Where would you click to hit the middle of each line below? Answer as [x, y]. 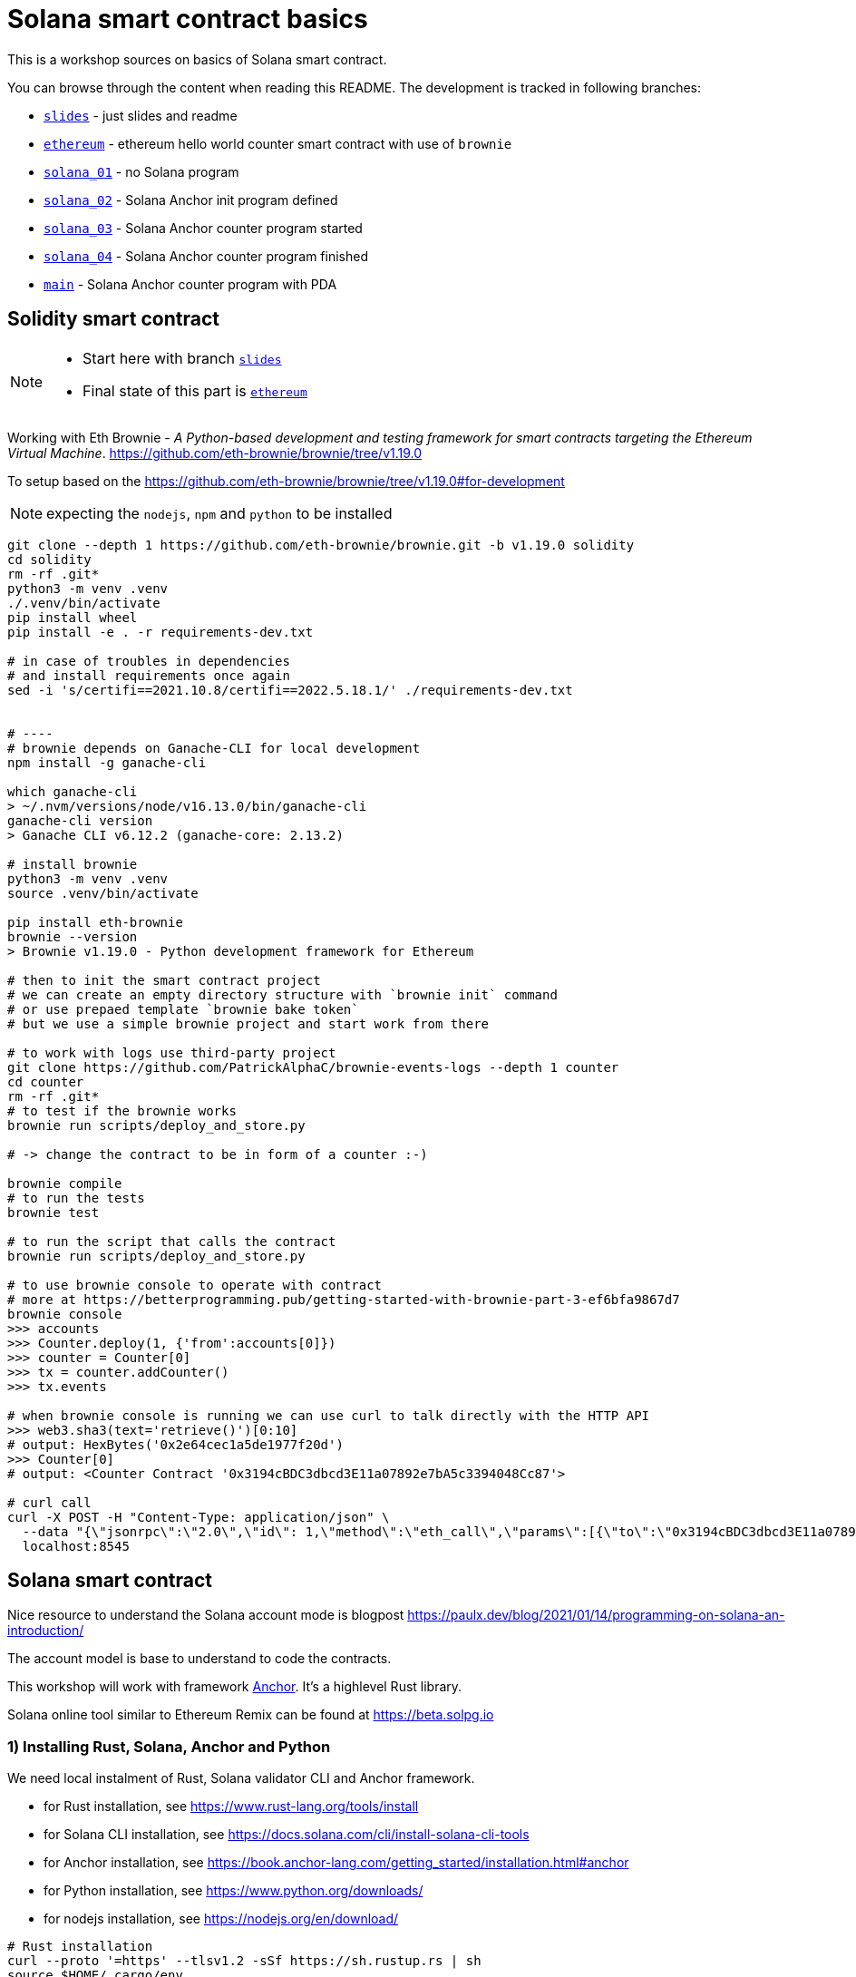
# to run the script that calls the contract [172, 1241]
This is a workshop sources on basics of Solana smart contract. [197, 59]
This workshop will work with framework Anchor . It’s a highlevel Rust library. [235, 1687]
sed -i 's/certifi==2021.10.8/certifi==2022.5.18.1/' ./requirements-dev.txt [290, 690]
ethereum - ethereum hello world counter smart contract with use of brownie [278, 143]
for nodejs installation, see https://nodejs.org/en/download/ [221, 1919]
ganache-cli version [80, 820]
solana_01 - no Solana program [141, 171]
